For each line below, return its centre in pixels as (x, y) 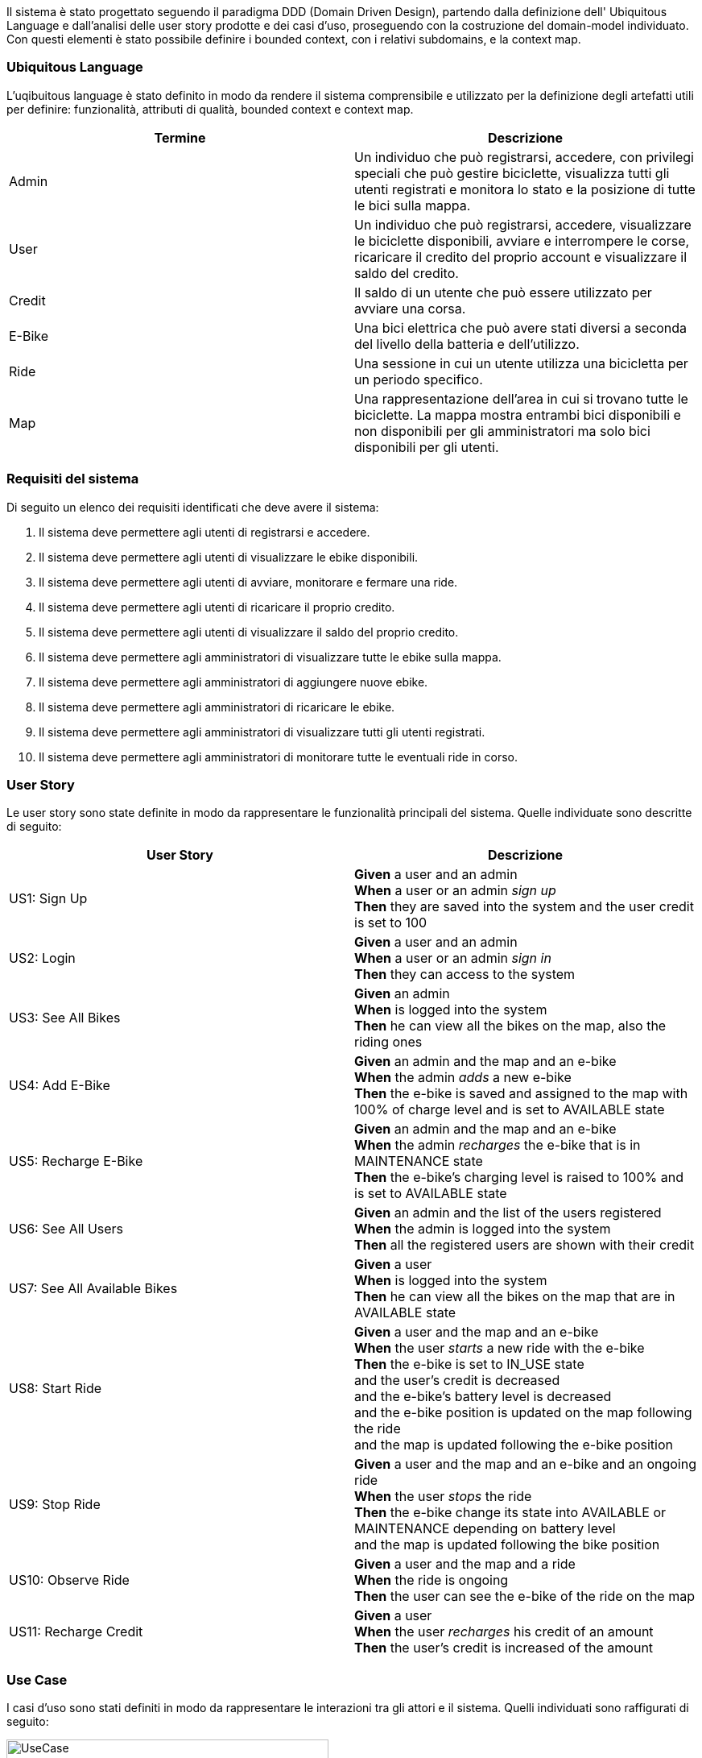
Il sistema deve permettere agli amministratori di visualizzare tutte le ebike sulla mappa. (270, 657)
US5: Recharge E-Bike (76, 1161)
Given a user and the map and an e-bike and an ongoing (525, 1464)
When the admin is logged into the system (483, 1229)
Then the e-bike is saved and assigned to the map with (521, 1094)
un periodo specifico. (419, 379)
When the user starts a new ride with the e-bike (500, 1348)
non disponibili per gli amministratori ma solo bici (502, 431)
